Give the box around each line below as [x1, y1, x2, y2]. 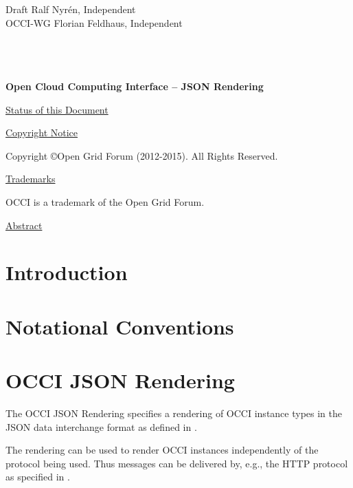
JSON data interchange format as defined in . [5, 419, 197, 434]
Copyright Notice [5, 125, 78, 140]
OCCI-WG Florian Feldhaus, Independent [5, 15, 183, 30]
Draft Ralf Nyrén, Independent [5, 2, 136, 16]
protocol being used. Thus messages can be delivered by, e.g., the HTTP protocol [5, 456, 348, 470]
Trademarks [5, 171, 56, 186]
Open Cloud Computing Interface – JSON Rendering [5, 78, 264, 93]
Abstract [5, 218, 43, 232]
